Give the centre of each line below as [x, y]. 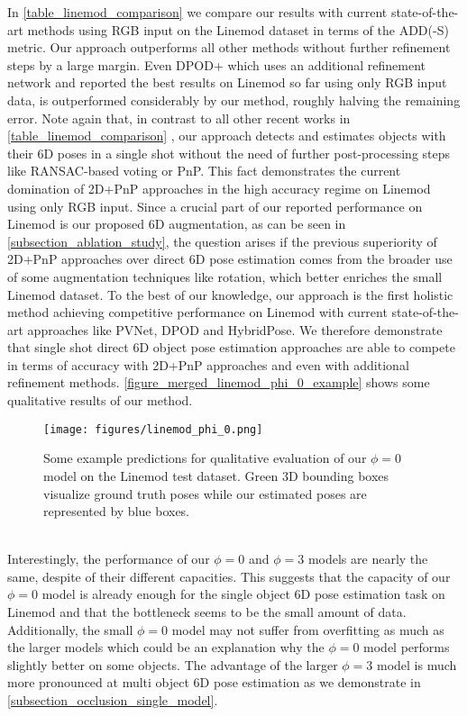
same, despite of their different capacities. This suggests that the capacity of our [229, 576]
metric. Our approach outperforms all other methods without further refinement [229, 47]
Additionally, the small [70, 629]
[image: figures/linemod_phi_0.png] [153, 429]
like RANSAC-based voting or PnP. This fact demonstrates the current [204, 171]
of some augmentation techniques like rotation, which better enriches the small [225, 276]
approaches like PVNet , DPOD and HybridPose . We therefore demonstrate [235, 329]
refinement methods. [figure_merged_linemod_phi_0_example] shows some [219, 382]
